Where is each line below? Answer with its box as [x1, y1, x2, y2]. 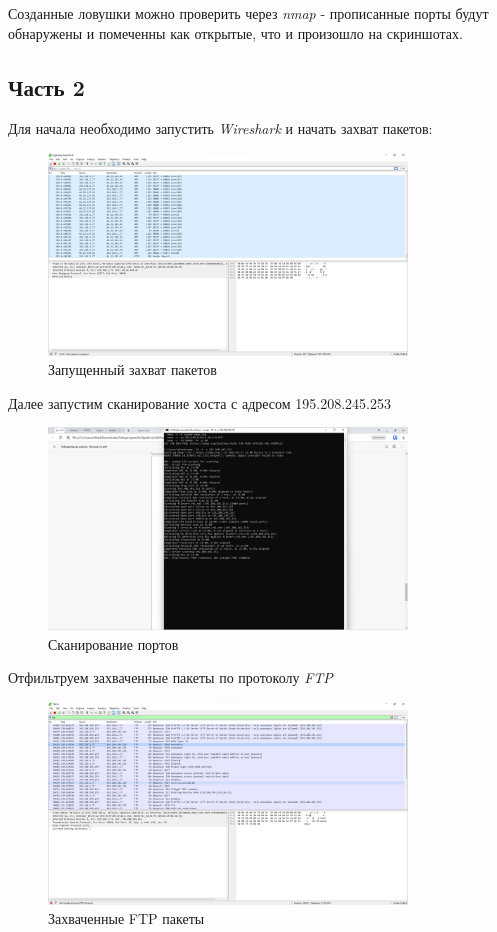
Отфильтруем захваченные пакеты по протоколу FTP [8, 667, 333, 688]
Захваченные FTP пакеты [48, 908, 205, 929]
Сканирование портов [48, 633, 179, 654]
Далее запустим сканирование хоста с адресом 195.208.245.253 [8, 392, 391, 413]
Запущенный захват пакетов [48, 359, 217, 380]
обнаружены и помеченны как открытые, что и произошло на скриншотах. [8, 22, 463, 43]
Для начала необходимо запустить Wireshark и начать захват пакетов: [8, 118, 433, 139]
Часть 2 [8, 71, 85, 102]
